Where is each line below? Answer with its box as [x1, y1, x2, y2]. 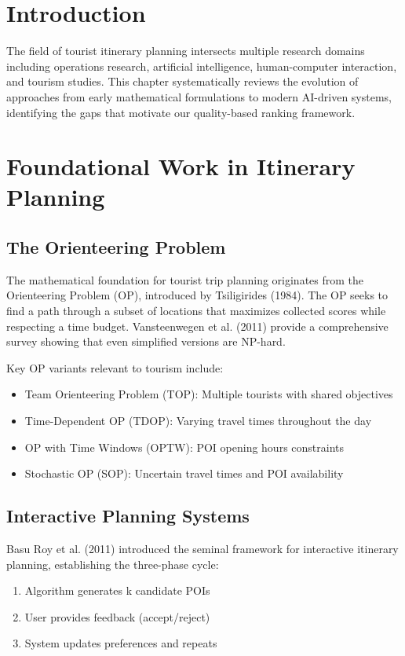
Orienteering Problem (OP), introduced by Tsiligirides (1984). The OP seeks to [6, 287, 389, 303]
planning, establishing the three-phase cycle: [6, 555, 219, 572]
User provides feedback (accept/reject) [24, 608, 210, 625]
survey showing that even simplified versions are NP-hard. [6, 333, 286, 350]
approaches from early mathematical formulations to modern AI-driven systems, [6, 88, 392, 104]
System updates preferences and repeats [24, 635, 217, 651]
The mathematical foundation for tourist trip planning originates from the [6, 271, 364, 288]
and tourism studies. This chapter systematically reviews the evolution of [6, 73, 359, 90]
